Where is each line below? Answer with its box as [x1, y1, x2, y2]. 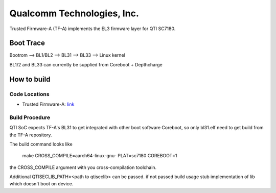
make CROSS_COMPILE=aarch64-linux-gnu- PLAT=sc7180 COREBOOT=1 [22, 153, 177, 159]
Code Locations [9, 90, 50, 98]
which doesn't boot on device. [9, 181, 74, 187]
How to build [9, 75, 51, 84]
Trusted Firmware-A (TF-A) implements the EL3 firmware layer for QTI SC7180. [9, 26, 176, 32]
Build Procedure [9, 114, 51, 121]
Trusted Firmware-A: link [22, 101, 75, 107]
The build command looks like [9, 141, 73, 147]
